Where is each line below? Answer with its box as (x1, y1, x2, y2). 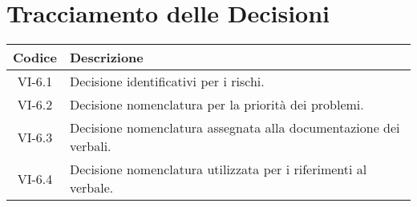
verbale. (69, 178, 114, 197)
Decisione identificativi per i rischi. (69, 72, 265, 91)
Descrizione (69, 48, 144, 67)
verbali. (69, 137, 111, 156)
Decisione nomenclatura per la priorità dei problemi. (69, 95, 364, 114)
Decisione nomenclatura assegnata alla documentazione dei (69, 118, 400, 137)
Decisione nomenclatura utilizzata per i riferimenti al (69, 160, 367, 179)
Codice (13, 48, 57, 67)
